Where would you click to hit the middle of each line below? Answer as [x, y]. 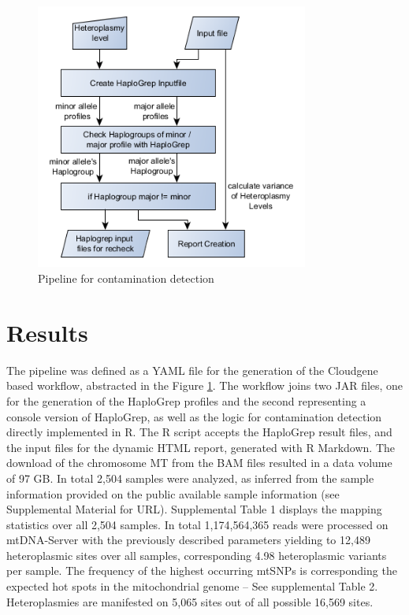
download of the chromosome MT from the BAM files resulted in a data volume [199, 463]
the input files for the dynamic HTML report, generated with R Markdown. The [201, 447]
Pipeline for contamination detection [126, 278]
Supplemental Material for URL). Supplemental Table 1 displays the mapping [194, 509]
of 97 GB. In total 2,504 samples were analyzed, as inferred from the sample [190, 478]
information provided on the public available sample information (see [173, 493]
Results [47, 332]
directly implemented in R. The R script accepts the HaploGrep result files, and [199, 432]
